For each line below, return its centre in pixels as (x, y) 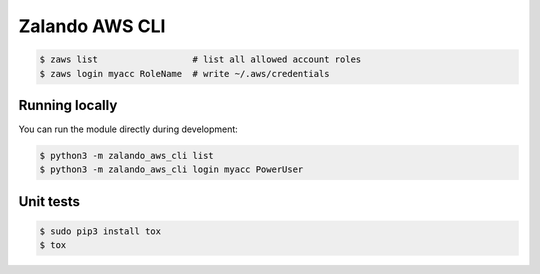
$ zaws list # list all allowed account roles (200, 59)
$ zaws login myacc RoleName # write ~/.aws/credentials (184, 73)
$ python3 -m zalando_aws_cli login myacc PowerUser (171, 169)
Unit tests (49, 201)
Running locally (68, 105)
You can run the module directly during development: (128, 129)
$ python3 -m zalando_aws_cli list (126, 156)
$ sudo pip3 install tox (100, 231)
